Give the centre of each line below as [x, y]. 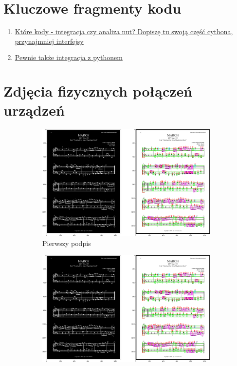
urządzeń [34, 110]
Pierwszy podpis [67, 243]
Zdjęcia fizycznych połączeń [98, 91]
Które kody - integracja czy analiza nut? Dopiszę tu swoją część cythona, [124, 31]
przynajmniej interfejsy [49, 41]
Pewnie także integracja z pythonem [69, 57]
